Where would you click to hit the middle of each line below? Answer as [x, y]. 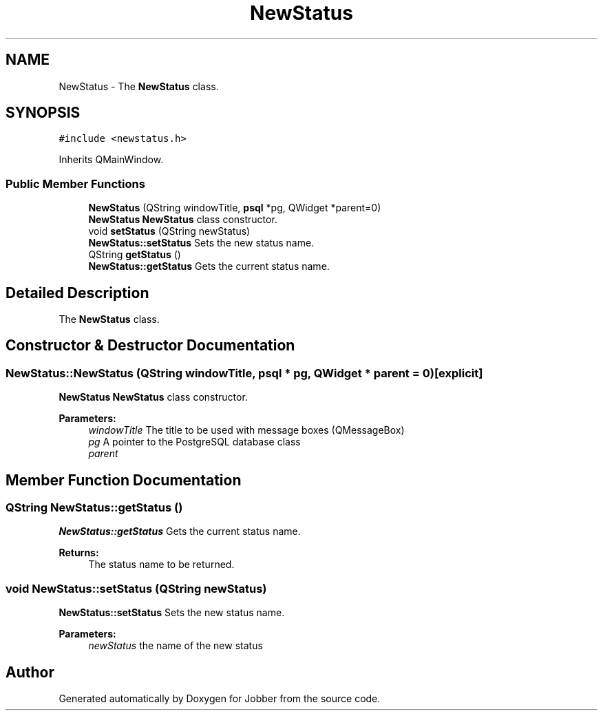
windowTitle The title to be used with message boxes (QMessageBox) [246, 430]
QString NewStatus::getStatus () [94, 508]
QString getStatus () [135, 255]
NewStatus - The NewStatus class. [139, 86]
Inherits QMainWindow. [111, 160]
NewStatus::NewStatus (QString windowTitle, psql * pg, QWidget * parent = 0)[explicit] [244, 373]
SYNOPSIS [43, 113]
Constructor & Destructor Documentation [150, 346]
